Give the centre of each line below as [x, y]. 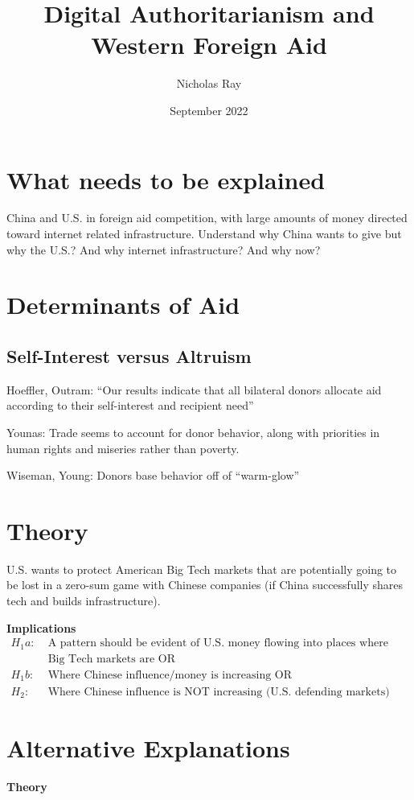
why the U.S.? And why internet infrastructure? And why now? [164, 249]
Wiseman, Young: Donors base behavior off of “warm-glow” [153, 475]
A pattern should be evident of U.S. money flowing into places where [218, 643]
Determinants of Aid [123, 305]
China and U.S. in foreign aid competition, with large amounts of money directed [207, 218]
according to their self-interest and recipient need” [130, 405]
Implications [41, 627]
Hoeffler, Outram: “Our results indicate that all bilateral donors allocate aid [194, 389]
